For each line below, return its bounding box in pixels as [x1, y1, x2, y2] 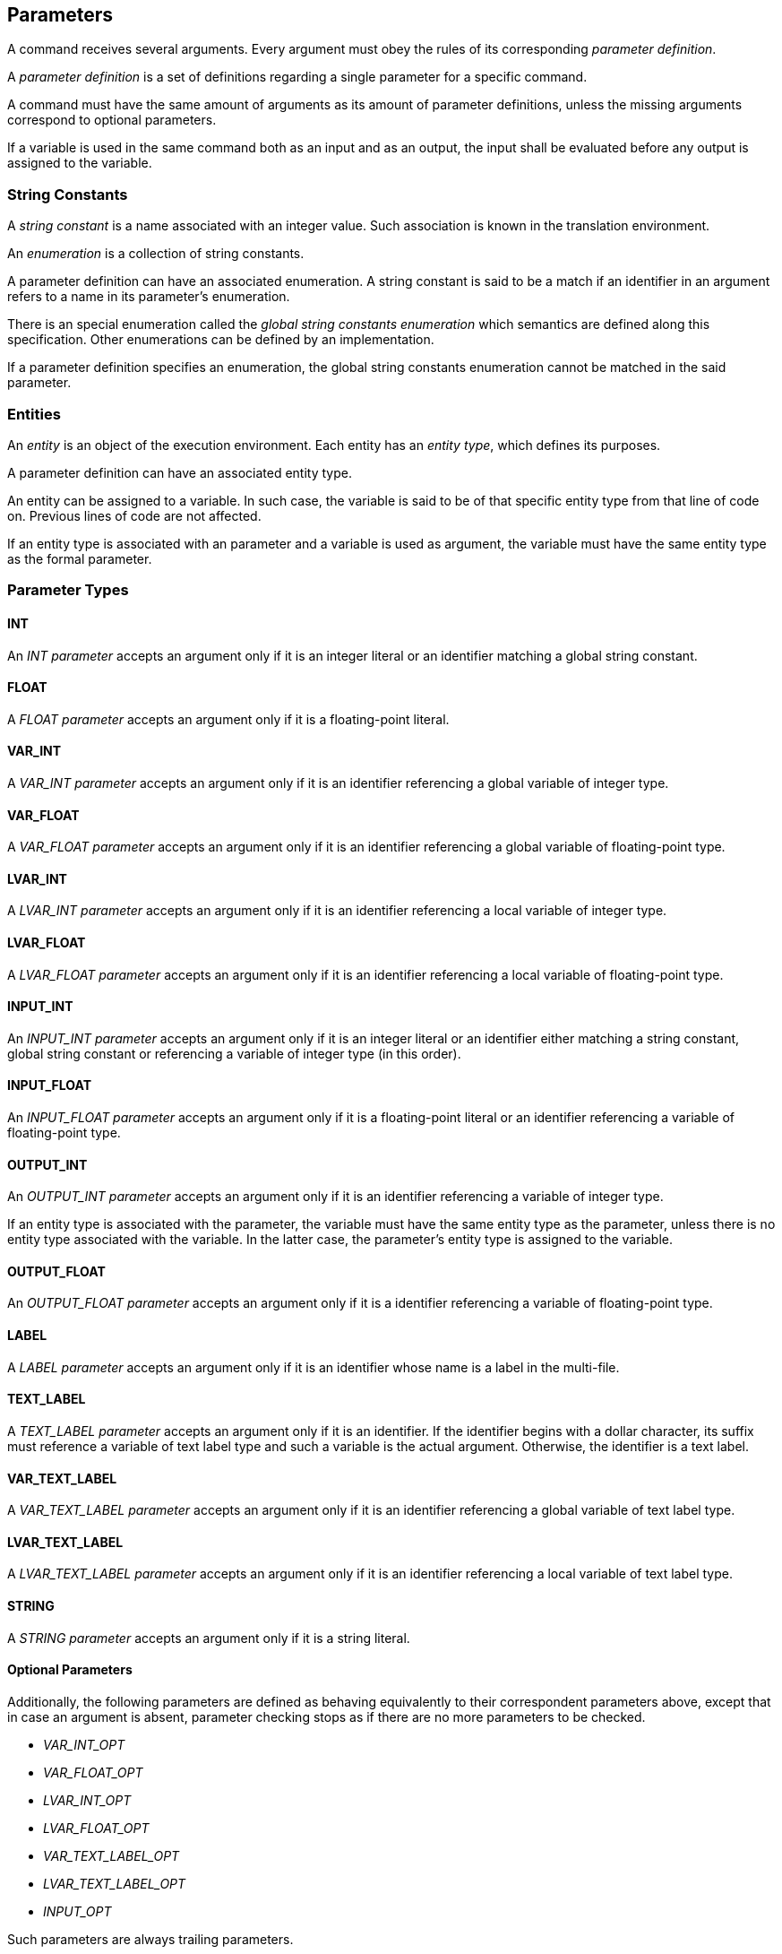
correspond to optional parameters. [7, 112, 217, 128]
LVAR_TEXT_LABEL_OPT [43, 1875, 186, 1891]
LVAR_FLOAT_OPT [43, 1820, 150, 1836]
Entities [7, 404, 61, 423]
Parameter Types [7, 581, 129, 600]
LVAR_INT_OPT [43, 1792, 132, 1808]
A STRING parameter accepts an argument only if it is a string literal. [7, 1630, 410, 1646]
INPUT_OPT [43, 1903, 112, 1919]
